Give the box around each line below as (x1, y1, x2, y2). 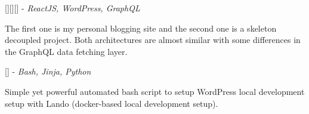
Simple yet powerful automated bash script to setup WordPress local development (5, 85, 305, 97)
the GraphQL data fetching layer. (5, 45, 128, 57)
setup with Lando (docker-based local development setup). (5, 97, 218, 109)
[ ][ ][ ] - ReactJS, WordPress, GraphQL (5, 2, 140, 14)
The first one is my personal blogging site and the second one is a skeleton (5, 21, 277, 34)
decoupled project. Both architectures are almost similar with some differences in (5, 33, 301, 46)
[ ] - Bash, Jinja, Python (5, 65, 91, 78)
